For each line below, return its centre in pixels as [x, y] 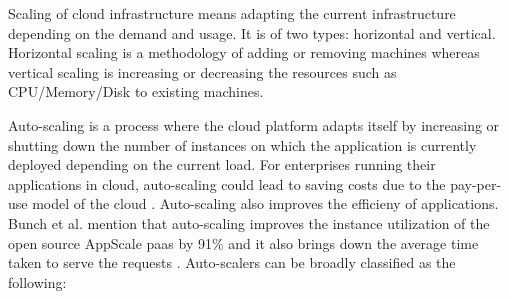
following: [37, 281]
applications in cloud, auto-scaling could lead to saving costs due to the [227, 183]
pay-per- [476, 183]
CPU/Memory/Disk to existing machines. [136, 91]
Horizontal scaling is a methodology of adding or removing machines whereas [244, 52]
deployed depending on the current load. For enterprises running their [222, 164]
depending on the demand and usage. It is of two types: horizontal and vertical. [252, 32]
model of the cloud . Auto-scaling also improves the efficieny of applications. [265, 203]
